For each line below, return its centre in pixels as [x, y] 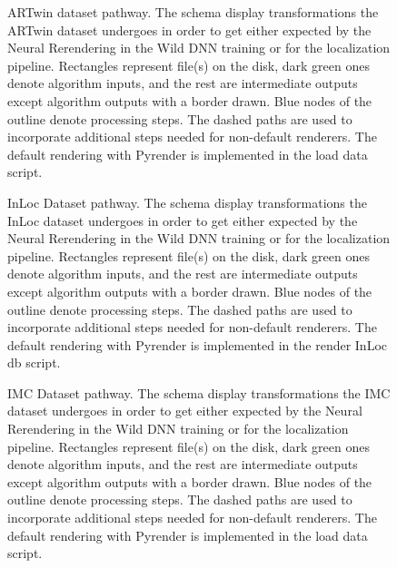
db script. [34, 362]
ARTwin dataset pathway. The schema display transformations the [193, 12]
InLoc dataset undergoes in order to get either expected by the [183, 220]
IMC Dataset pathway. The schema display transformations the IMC [199, 392]
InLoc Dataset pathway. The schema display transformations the [187, 202]
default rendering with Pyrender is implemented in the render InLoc [198, 344]
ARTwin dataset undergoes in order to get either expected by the [189, 29]
